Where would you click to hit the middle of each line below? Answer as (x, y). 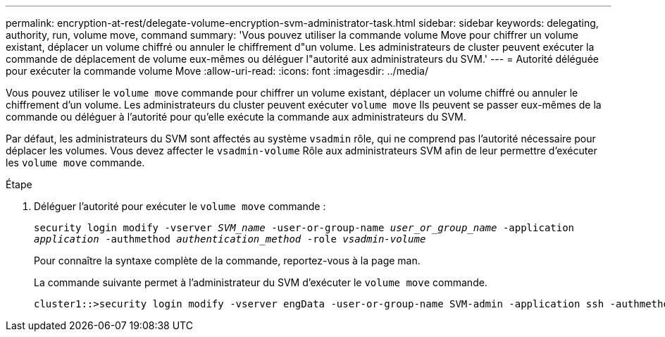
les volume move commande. (75, 163)
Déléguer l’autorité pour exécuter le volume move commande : (180, 206)
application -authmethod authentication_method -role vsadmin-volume (230, 239)
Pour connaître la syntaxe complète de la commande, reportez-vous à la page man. (227, 261)
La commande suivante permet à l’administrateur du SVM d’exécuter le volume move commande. (261, 282)
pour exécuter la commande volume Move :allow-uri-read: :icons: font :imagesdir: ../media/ (217, 71)
